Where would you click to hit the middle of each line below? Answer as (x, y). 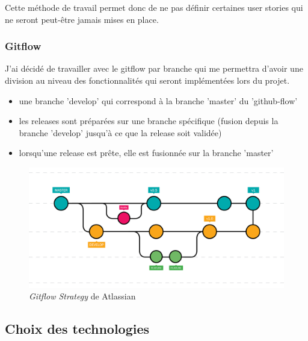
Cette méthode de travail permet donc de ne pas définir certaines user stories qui (154, 7)
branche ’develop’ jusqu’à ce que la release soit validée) (120, 132)
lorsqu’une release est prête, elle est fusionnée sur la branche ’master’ (146, 153)
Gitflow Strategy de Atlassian (82, 296)
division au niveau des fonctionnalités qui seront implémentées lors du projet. (147, 80)
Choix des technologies (77, 329)
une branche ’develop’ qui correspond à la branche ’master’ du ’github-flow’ (158, 100)
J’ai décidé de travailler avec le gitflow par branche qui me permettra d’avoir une (154, 68)
